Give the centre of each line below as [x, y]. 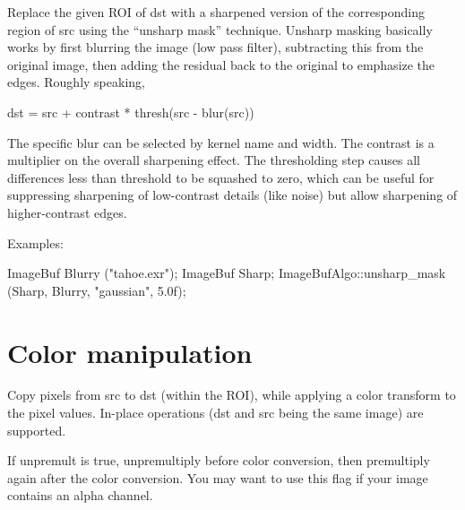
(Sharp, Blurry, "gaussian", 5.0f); [97, 290]
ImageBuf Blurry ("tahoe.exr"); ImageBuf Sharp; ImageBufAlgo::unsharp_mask [227, 273]
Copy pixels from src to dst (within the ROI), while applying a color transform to [232, 395]
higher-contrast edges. [67, 212]
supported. [37, 430]
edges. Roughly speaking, [76, 82]
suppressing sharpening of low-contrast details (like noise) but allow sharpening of [232, 195]
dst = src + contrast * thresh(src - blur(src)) [131, 112]
